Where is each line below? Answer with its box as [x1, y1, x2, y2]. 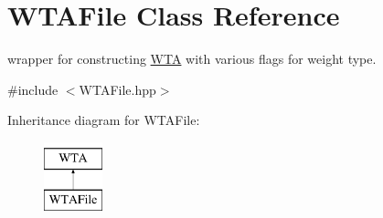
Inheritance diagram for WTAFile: [7, 110, 200, 130]
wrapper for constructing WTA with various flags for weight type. [7, 49, 377, 68]
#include [7, 79, 59, 99]
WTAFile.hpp [79, 79, 156, 99]
